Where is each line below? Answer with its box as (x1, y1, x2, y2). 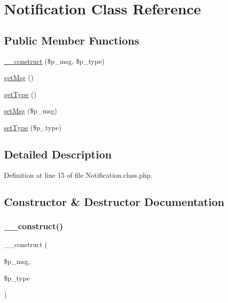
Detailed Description (4, 146, 112, 161)
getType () (4, 89, 37, 99)
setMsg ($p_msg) (4, 105, 57, 116)
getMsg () (4, 72, 34, 83)
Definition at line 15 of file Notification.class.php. (4, 169, 152, 180)
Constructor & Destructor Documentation (4, 194, 225, 209)
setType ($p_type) (4, 122, 62, 132)
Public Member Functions (4, 32, 139, 48)
